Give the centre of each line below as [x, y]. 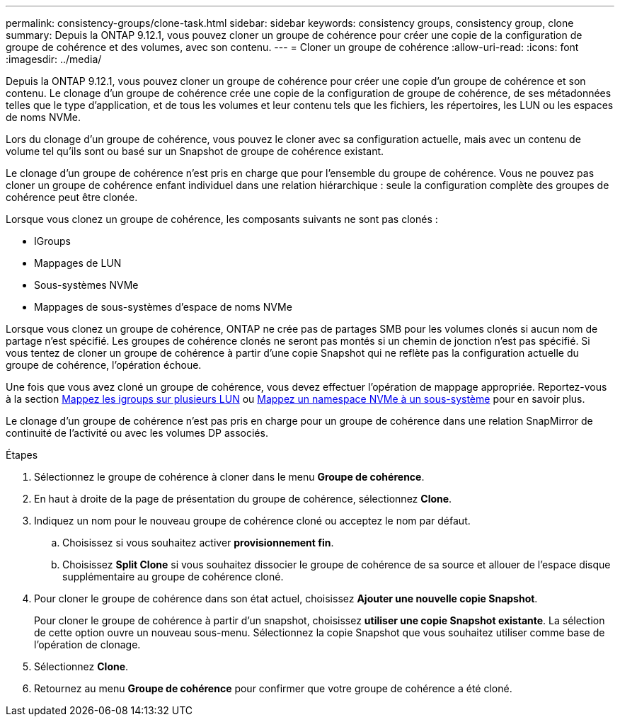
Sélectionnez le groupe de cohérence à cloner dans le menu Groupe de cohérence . [229, 477]
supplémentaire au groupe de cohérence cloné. [173, 577]
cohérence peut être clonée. [72, 197]
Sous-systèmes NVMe [86, 285]
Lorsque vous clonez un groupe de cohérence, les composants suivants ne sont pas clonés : [222, 219]
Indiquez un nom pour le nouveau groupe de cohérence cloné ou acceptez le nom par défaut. [252, 521]
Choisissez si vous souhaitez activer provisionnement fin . [198, 543]
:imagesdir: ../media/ [54, 59]
